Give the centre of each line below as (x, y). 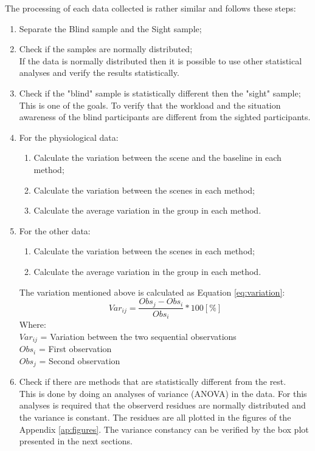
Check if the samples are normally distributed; (106, 49)
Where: (33, 324)
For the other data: (55, 230)
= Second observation (80, 360)
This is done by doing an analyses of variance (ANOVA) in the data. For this (163, 393)
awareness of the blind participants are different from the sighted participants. (165, 117)
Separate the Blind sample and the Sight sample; (110, 28)
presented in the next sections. (76, 441)
